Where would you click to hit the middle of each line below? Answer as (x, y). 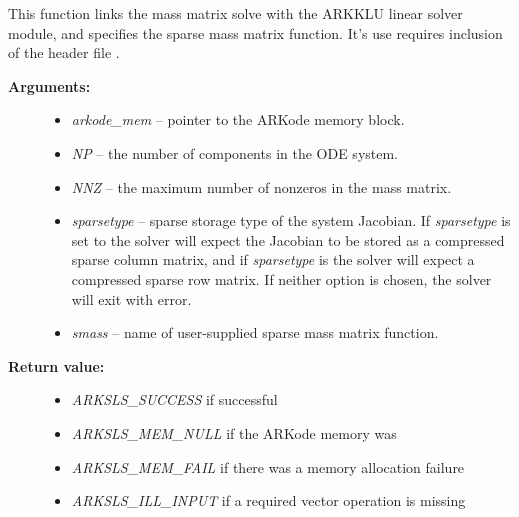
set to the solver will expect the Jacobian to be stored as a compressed (288, 239)
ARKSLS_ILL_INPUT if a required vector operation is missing (268, 500)
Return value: (56, 365)
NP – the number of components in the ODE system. (235, 152)
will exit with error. (131, 298)
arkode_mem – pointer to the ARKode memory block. (238, 119)
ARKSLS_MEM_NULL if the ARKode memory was (234, 432)
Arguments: (49, 85)
